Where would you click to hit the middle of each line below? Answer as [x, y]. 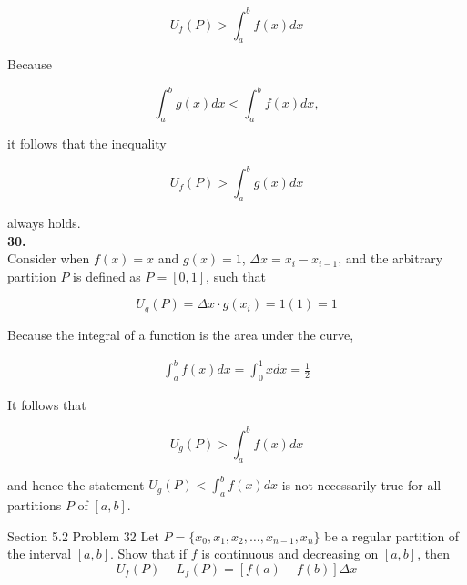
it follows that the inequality [87, 144]
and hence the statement [76, 484]
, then [433, 554]
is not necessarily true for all [361, 484]
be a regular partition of [392, 535]
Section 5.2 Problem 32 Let [83, 535]
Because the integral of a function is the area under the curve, [181, 334]
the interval [40, 554]
